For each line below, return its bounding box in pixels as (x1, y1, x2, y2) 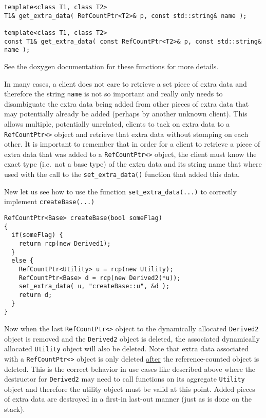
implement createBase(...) (4, 196, 95, 207)
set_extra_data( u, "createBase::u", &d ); (18, 283, 170, 290)
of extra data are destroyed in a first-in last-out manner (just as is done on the (4, 393, 252, 404)
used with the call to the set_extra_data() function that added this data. (4, 169, 240, 180)
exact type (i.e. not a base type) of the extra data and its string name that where (4, 158, 262, 169)
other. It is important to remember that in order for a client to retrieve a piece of (4, 138, 260, 149)
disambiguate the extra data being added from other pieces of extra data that (4, 98, 249, 109)
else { (11, 257, 34, 265)
